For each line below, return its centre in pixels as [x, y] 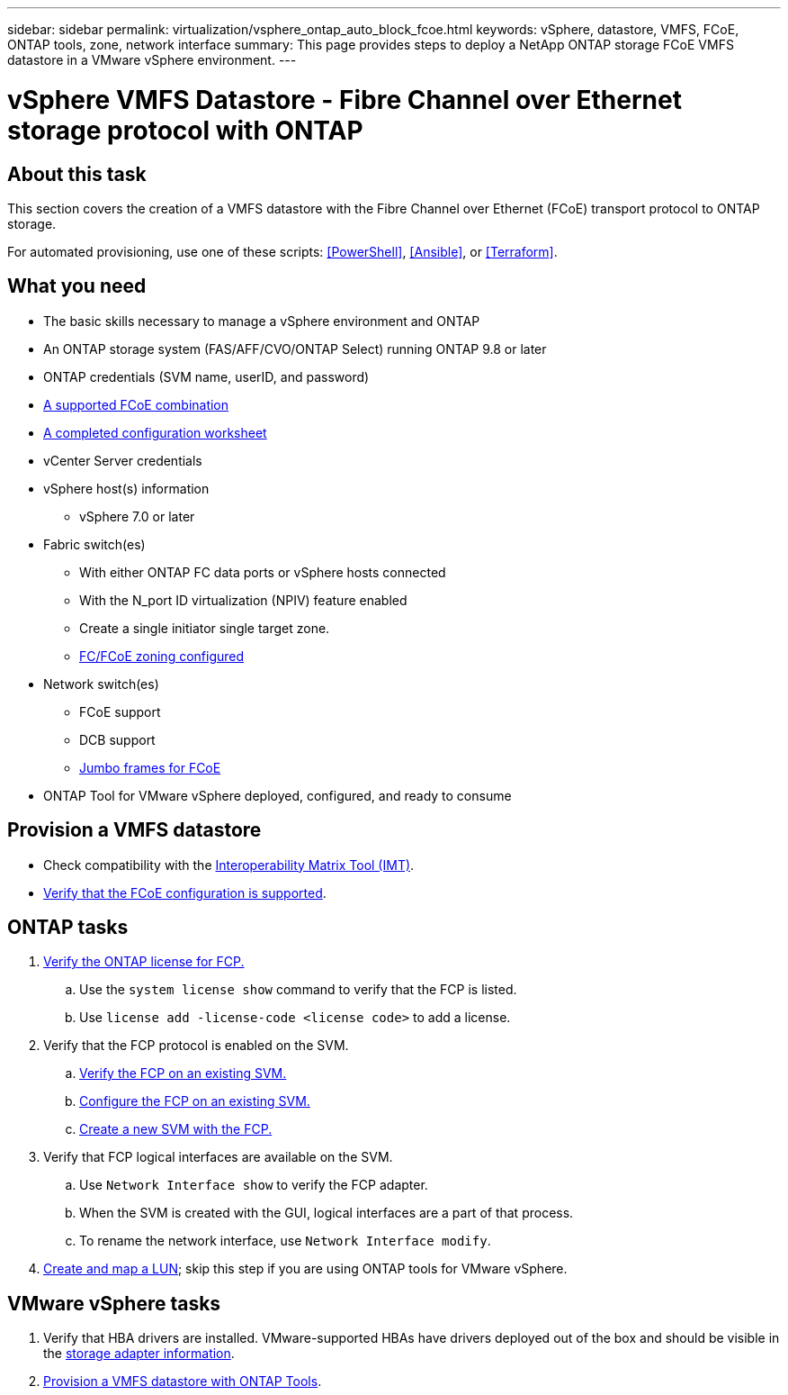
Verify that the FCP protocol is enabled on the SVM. [196, 1046]
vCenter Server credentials [123, 460]
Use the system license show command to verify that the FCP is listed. [298, 990]
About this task [77, 174]
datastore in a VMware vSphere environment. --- [152, 60]
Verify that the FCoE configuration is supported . [185, 892]
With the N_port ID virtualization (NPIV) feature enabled [243, 600]
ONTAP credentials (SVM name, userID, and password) [206, 376]
